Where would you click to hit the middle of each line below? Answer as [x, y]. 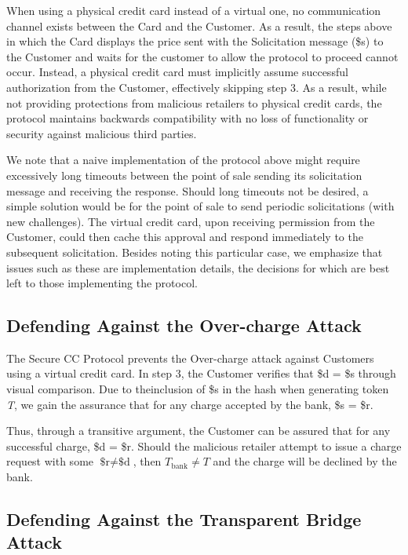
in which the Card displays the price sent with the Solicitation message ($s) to [195, 41]
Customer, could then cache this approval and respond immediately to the [185, 237]
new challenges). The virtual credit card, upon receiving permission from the [191, 221]
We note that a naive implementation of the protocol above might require [183, 160]
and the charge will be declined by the [305, 461]
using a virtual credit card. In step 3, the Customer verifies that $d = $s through [201, 373]
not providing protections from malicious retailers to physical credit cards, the [194, 102]
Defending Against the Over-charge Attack [184, 325]
